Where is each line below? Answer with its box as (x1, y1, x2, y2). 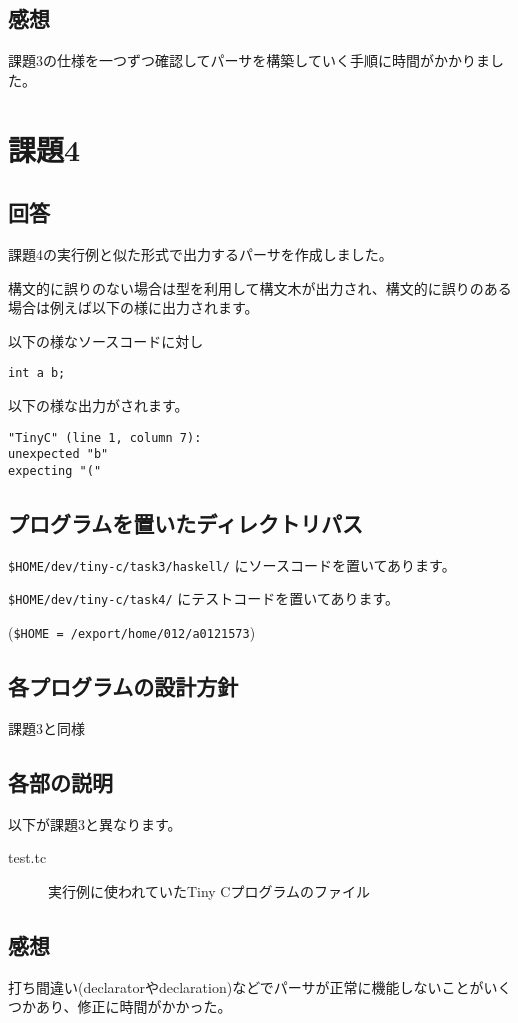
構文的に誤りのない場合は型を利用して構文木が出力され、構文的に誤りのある (8, 277, 512, 298)
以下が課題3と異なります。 (8, 813, 182, 834)
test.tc (8, 847, 47, 868)
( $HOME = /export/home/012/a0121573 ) (8, 622, 256, 643)
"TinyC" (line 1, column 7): (8, 430, 202, 445)
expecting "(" (8, 463, 102, 478)
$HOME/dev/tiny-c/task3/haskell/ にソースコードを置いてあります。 (8, 554, 456, 575)
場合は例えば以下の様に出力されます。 (8, 297, 259, 318)
